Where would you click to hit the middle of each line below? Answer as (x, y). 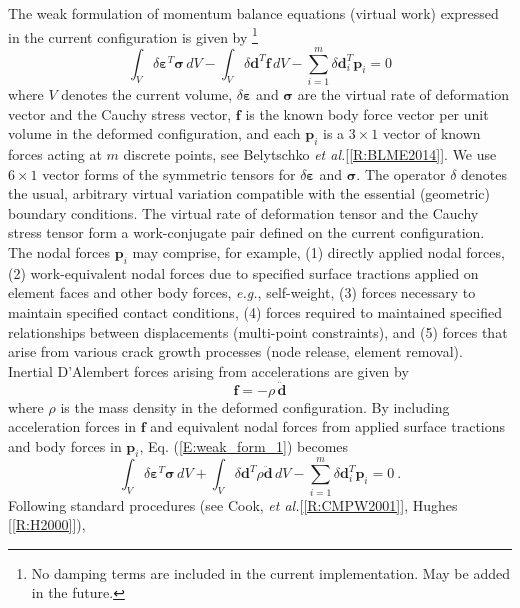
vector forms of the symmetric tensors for (169, 173)
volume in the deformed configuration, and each (154, 133)
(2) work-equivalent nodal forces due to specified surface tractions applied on (243, 272)
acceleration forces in (72, 426)
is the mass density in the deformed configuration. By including (255, 406)
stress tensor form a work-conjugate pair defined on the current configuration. (246, 232)
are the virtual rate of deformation (403, 93)
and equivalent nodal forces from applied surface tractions (328, 426)
